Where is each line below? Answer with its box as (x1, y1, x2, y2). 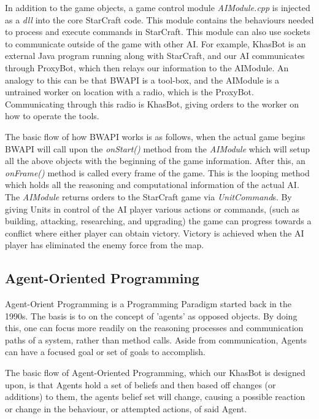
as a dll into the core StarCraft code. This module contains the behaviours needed (5, 13, 314, 26)
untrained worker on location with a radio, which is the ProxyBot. (5, 85, 254, 98)
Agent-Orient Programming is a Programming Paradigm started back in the (5, 297, 291, 310)
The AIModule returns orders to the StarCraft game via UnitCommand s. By (5, 190, 292, 203)
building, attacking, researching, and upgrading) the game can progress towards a (5, 214, 312, 227)
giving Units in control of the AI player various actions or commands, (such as (5, 202, 300, 215)
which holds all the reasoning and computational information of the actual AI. (5, 178, 299, 191)
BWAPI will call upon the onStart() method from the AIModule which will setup (5, 142, 310, 155)
